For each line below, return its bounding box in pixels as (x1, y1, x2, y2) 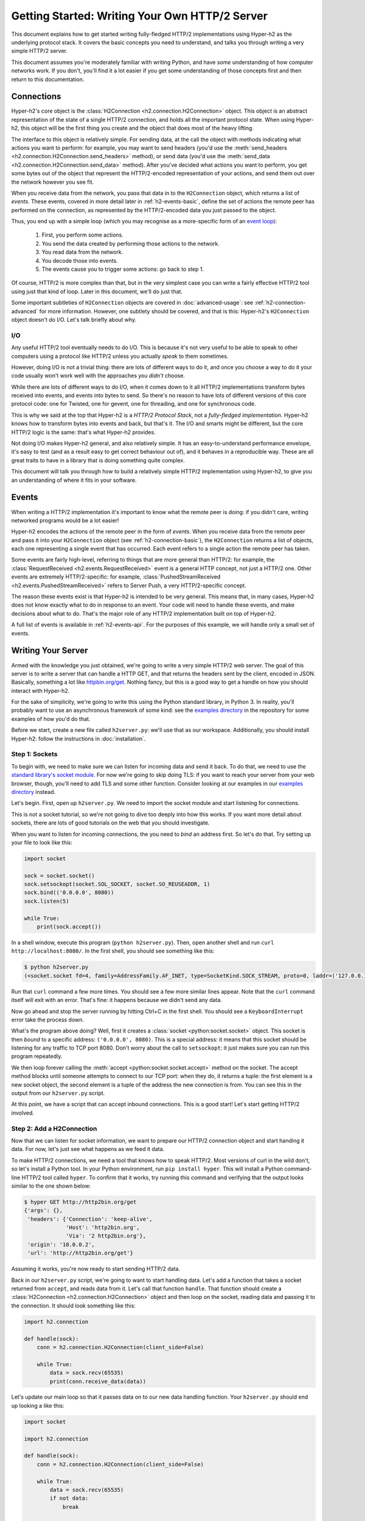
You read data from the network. (41, 248, 123, 256)
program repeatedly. (11, 1053, 63, 1060)
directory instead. (11, 788, 56, 795)
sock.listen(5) (24, 897, 69, 905)
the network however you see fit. (11, 178, 94, 186)
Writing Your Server (11, 646, 88, 656)
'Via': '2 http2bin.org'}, (66, 1233, 146, 1239)
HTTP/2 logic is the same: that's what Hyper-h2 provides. (11, 428, 156, 436)
